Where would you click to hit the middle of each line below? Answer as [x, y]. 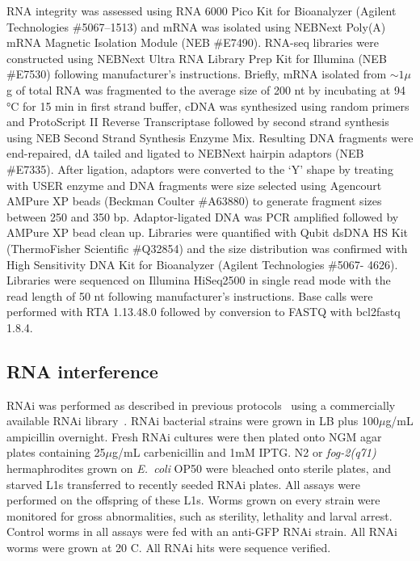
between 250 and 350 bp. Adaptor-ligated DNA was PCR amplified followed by [203, 216]
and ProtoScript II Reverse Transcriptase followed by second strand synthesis [198, 122]
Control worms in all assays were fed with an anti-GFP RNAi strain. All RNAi [202, 531]
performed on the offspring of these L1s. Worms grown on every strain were [193, 500]
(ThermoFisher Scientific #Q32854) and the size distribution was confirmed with [207, 248]
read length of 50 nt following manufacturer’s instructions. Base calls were [190, 295]
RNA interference [82, 371]
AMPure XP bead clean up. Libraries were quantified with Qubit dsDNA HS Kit [207, 232]
